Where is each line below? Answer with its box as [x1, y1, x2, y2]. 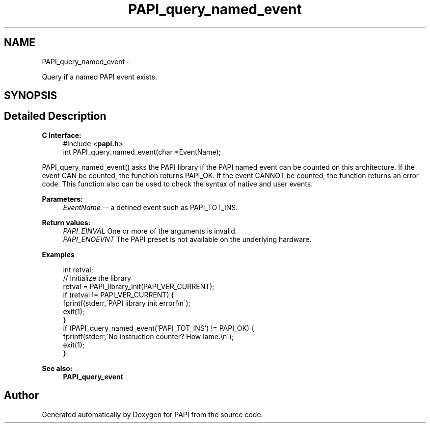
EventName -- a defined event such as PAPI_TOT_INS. [63, 203, 238, 212]
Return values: [42, 218, 91, 227]
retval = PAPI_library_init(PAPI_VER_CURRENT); [63, 282, 215, 291]
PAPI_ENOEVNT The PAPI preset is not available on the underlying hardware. [63, 235, 312, 243]
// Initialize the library [63, 273, 131, 282]
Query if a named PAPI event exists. [42, 72, 157, 81]
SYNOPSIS [4, 89, 57, 102]
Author [4, 389, 39, 402]
